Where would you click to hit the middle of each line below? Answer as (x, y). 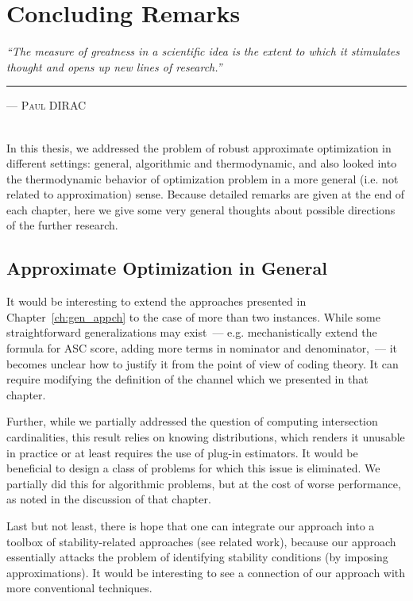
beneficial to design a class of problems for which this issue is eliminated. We (193, 468)
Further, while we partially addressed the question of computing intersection (192, 421)
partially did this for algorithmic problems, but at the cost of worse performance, (204, 483)
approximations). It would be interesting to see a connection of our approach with (206, 572)
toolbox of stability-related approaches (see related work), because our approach (201, 541)
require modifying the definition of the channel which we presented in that (187, 379)
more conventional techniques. (79, 588)
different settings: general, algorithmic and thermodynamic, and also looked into (202, 163)
